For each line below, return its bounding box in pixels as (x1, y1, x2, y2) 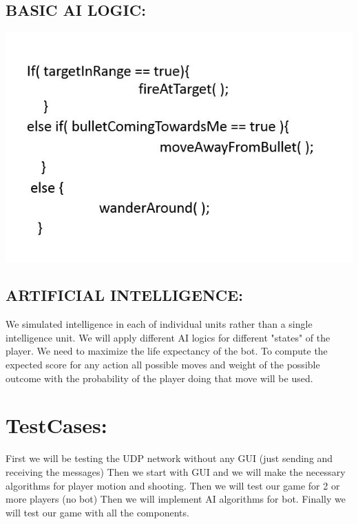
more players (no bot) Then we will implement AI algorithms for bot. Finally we (6, 492, 346, 506)
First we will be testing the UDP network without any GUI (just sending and (6, 451, 333, 465)
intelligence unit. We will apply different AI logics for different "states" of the (6, 330, 330, 344)
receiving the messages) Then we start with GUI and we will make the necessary (6, 464, 346, 479)
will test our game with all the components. (6, 505, 189, 519)
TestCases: (6, 411, 107, 439)
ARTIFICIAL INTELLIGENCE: (6, 284, 243, 306)
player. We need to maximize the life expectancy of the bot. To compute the (6, 344, 328, 358)
